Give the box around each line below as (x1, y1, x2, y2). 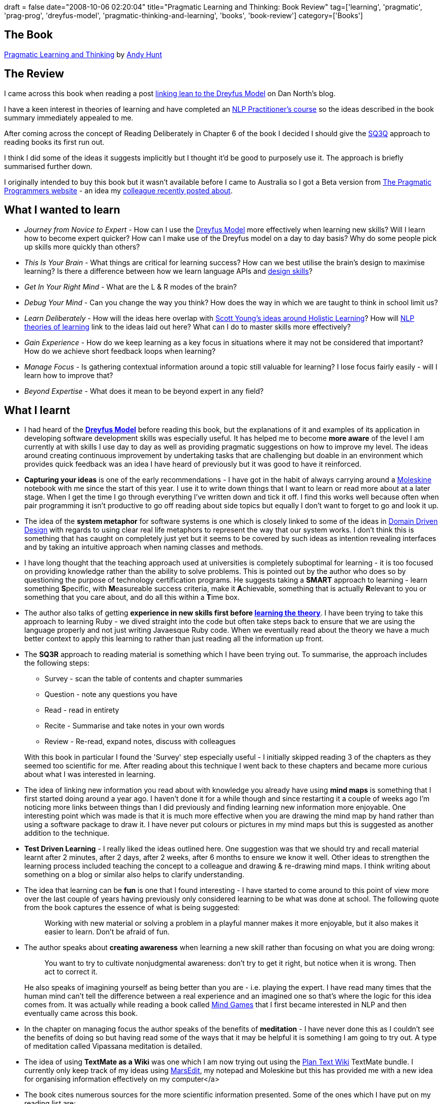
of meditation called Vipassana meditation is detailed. (24, 1042, 202, 1051)
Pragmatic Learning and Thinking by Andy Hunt (4, 50, 162, 59)
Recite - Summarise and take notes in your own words (45, 721, 225, 730)
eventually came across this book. (24, 1009, 138, 1018)
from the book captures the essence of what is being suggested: (24, 903, 240, 912)
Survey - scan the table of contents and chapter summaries (45, 674, 243, 683)
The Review (4, 67, 64, 80)
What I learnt (4, 403, 70, 417)
